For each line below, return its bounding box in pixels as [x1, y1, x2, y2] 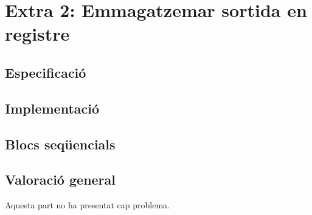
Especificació [5, 63, 86, 81]
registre [5, 21, 70, 46]
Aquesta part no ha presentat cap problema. [5, 199, 170, 211]
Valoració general [5, 170, 116, 189]
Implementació [5, 98, 100, 117]
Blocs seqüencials [5, 134, 116, 153]
